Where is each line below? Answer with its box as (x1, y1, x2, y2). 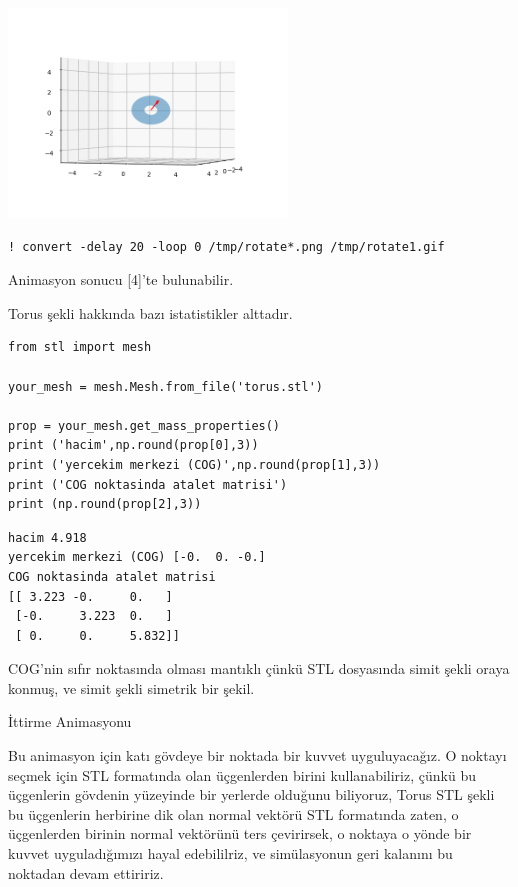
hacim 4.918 (8, 530, 87, 545)
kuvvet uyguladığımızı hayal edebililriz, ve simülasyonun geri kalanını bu (8, 843, 453, 864)
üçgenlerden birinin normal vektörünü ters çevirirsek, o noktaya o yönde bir (8, 823, 472, 844)
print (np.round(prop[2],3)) (8, 497, 202, 512)
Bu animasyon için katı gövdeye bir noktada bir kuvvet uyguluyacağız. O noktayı (8, 745, 507, 766)
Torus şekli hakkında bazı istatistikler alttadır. (8, 302, 293, 323)
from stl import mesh (8, 340, 152, 355)
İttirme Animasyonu (8, 711, 132, 732)
